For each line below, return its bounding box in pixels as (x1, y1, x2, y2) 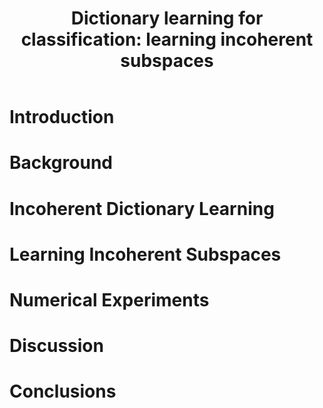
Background (9, 152, 113, 174)
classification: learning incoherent (20, 28, 314, 51)
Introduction (9, 106, 115, 129)
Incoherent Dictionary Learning (9, 197, 275, 220)
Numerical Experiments (9, 288, 210, 311)
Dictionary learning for (70, 7, 264, 30)
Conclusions (9, 380, 117, 403)
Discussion (9, 335, 104, 357)
